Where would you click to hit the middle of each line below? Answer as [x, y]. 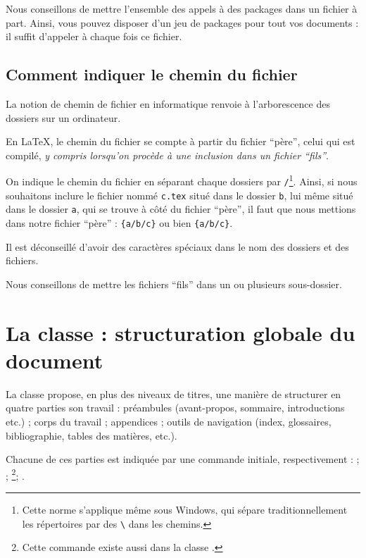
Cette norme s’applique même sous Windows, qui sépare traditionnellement [185, 509]
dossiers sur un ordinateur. [63, 117]
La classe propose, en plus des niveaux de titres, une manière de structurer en [173, 393]
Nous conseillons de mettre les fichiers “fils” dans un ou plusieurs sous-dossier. [174, 284]
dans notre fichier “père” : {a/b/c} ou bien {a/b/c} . [119, 222]
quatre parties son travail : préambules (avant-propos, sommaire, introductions [175, 408]
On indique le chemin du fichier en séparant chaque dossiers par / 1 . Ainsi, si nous [182, 180]
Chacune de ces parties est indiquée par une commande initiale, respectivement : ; [183, 459]
